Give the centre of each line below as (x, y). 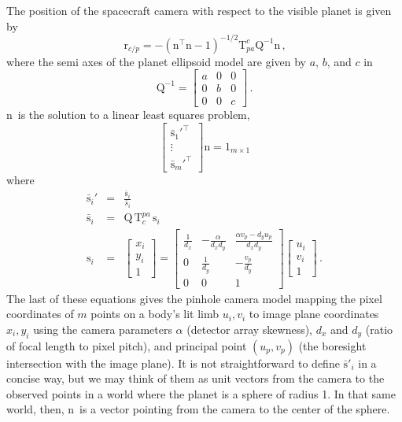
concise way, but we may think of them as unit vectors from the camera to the (195, 378)
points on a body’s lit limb (155, 314)
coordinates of (40, 314)
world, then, (35, 409)
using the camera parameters (103, 329)
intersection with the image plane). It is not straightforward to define (173, 363)
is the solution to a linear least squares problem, (134, 115)
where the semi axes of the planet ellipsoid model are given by (156, 61)
